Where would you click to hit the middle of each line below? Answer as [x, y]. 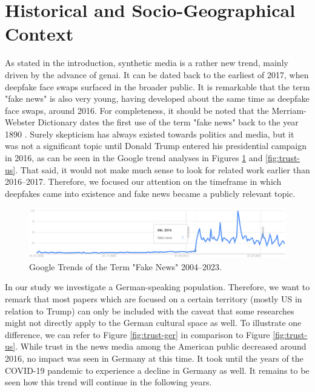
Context [39, 34]
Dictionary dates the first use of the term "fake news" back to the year [168, 122]
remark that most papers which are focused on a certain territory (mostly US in [154, 299]
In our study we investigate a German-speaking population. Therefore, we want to [157, 287]
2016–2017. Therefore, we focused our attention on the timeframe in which [143, 181]
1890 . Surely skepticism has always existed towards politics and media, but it [150, 134]
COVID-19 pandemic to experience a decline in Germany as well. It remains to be [157, 370]
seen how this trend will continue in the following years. [108, 382]
